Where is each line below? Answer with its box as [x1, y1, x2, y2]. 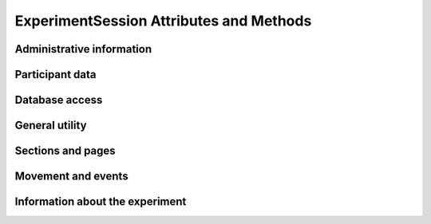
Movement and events [14, 170, 129, 183]
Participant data [14, 68, 97, 81]
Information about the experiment [14, 195, 187, 209]
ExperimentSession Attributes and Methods [14, 12, 312, 29]
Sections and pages [14, 144, 116, 158]
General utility [14, 119, 87, 132]
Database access [14, 93, 103, 107]
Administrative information [14, 42, 152, 56]
